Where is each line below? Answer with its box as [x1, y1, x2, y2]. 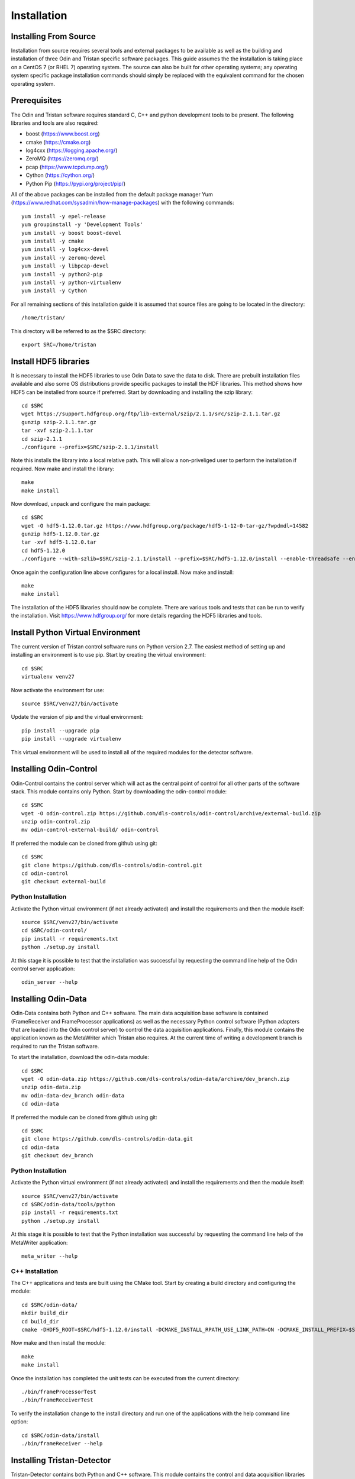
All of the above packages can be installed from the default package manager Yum [11, 191, 213, 198]
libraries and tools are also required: [11, 119, 99, 127]
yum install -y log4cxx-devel [21, 246, 109, 253]
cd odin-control [21, 870, 69, 877]
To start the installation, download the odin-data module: [11, 1054, 149, 1061]
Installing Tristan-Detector [11, 1455, 111, 1465]
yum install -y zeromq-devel [21, 254, 106, 261]
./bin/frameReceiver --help [21, 1440, 103, 1446]
